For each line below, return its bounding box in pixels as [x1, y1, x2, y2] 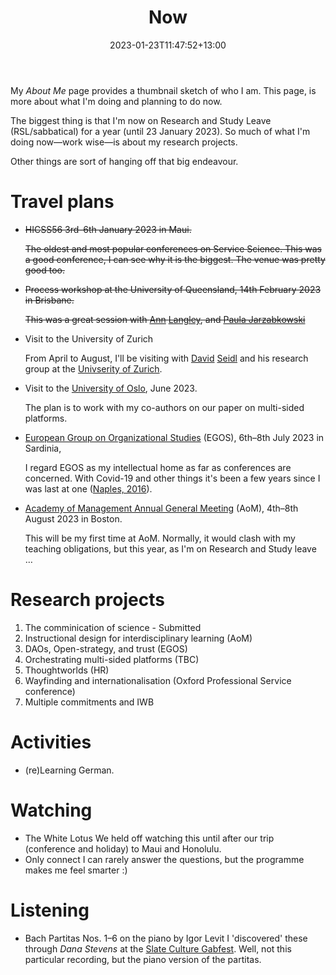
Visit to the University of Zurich [24, 332, 154, 345]
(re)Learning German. [24, 764, 115, 776]
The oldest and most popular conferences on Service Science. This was [24, 242, 322, 255]
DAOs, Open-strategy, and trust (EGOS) [24, 642, 188, 655]
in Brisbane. [24, 294, 75, 306]
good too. [24, 264, 65, 276]
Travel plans [10, 191, 115, 213]
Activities [10, 731, 92, 753]
